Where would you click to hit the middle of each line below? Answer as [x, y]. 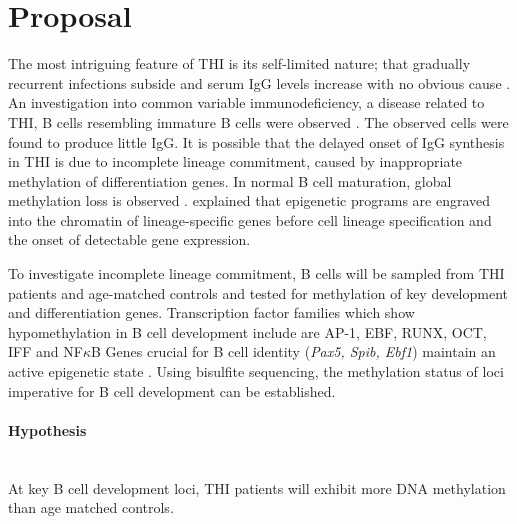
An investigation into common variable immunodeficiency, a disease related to [246, 102]
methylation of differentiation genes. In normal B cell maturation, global [230, 180]
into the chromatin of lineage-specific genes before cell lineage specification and [250, 219]
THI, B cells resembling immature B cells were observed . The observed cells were [258, 121]
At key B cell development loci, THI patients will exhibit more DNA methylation [257, 487]
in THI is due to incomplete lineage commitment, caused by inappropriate [235, 161]
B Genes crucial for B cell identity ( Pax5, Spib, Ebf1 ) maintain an [293, 351]
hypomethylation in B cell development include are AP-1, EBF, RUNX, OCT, [247, 331]
